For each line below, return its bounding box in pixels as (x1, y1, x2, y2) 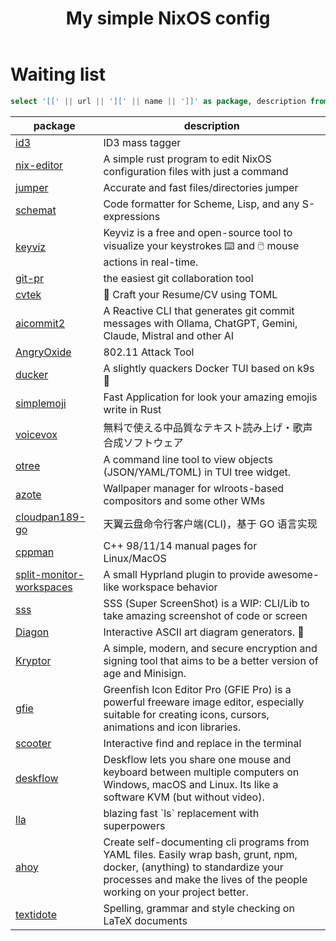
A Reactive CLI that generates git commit (103, 303, 295, 317)
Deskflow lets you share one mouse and (103, 752, 292, 766)
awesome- (267, 567, 320, 581)
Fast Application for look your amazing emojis (103, 390, 318, 404)
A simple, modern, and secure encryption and (103, 641, 318, 655)
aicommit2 (15, 316, 66, 330)
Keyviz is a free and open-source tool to (103, 225, 293, 239)
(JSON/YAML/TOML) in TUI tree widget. (103, 465, 292, 479)
